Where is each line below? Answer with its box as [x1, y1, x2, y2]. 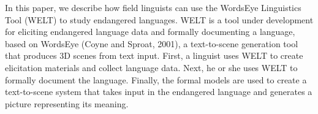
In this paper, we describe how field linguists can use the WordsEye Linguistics [5, 1, 301, 13]
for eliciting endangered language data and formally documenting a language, [5, 25, 295, 38]
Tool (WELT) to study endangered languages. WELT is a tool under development [5, 13, 314, 26]
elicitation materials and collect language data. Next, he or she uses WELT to [5, 61, 298, 74]
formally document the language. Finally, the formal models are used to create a [5, 73, 307, 86]
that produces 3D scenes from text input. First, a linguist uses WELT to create [5, 49, 303, 62]
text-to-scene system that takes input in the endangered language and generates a [5, 85, 312, 98]
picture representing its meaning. [5, 97, 129, 110]
